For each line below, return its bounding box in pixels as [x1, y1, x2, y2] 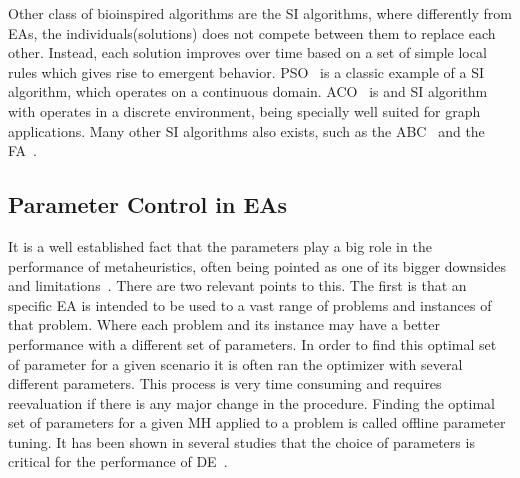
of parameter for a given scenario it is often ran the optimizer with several [8, 353, 463, 374]
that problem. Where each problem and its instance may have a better [8, 314, 440, 335]
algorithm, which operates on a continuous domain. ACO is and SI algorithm [8, 81, 488, 102]
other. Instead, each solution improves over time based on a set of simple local [8, 42, 487, 63]
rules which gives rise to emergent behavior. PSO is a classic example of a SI [8, 61, 484, 82]
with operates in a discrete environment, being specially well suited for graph [8, 100, 481, 121]
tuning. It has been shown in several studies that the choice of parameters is [8, 431, 475, 452]
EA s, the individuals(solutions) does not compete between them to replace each [8, 22, 496, 43]
